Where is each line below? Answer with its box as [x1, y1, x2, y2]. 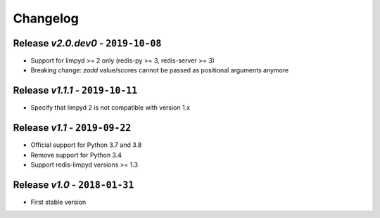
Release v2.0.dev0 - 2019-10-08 [13, 37, 162, 49]
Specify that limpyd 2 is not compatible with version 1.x [30, 103, 190, 112]
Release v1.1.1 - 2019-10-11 [13, 84, 138, 96]
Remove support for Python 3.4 [30, 150, 122, 159]
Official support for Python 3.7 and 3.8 [30, 141, 142, 149]
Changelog [13, 11, 79, 26]
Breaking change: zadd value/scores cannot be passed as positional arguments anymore [30, 66, 289, 75]
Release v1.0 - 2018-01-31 [13, 179, 134, 191]
